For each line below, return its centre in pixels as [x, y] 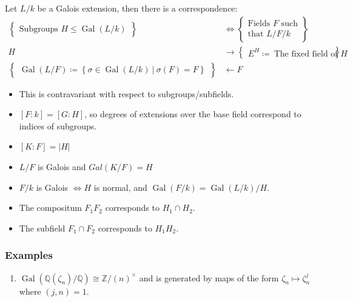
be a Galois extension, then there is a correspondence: [137, 8]
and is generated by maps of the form [209, 277]
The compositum [50, 208]
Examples [29, 255]
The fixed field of [306, 54]
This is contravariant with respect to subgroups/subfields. [126, 93]
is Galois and [62, 167]
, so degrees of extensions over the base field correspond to [193, 114]
